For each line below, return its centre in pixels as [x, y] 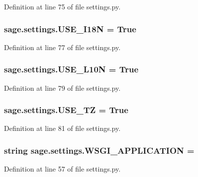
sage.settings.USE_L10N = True [71, 69]
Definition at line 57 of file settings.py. [62, 169]
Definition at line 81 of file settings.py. [62, 128]
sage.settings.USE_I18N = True [70, 29]
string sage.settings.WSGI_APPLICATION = [99, 150]
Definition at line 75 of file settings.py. [62, 6]
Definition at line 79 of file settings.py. [62, 88]
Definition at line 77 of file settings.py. [62, 47]
